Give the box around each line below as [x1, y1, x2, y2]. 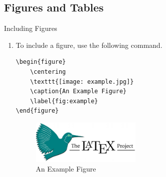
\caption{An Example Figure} [30, 88, 127, 95]
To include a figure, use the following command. [15, 39, 163, 50]
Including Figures [4, 23, 57, 33]
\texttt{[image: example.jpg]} [30, 78, 134, 85]
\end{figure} [15, 107, 59, 115]
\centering [30, 68, 66, 75]
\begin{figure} [15, 58, 66, 66]
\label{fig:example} [30, 97, 98, 105]
